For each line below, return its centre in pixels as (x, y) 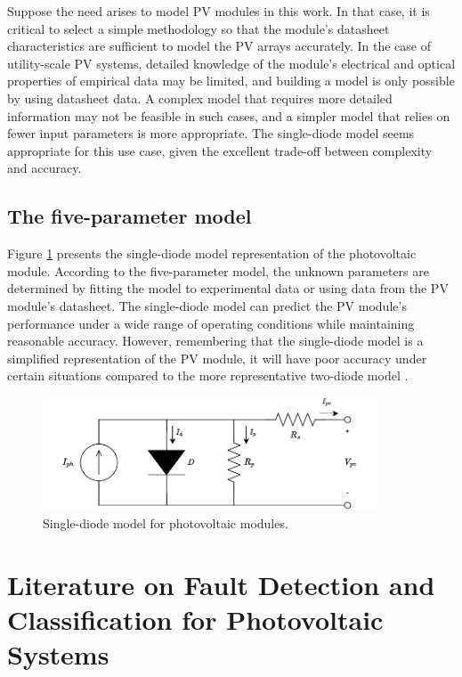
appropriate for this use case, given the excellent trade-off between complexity (220, 150)
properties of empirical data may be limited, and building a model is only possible (231, 81)
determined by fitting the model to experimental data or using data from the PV (228, 288)
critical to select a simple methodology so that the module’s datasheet (199, 28)
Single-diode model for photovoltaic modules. (166, 522)
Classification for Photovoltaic (195, 619)
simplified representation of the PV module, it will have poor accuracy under (217, 358)
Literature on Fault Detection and (221, 584)
